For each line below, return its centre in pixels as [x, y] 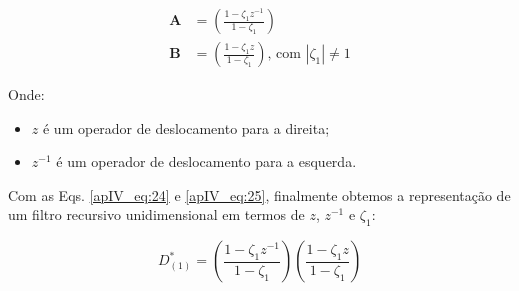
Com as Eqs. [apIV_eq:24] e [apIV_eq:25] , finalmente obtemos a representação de [259, 194]
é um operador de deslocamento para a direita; [186, 127]
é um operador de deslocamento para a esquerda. [206, 161]
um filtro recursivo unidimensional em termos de [156, 214]
